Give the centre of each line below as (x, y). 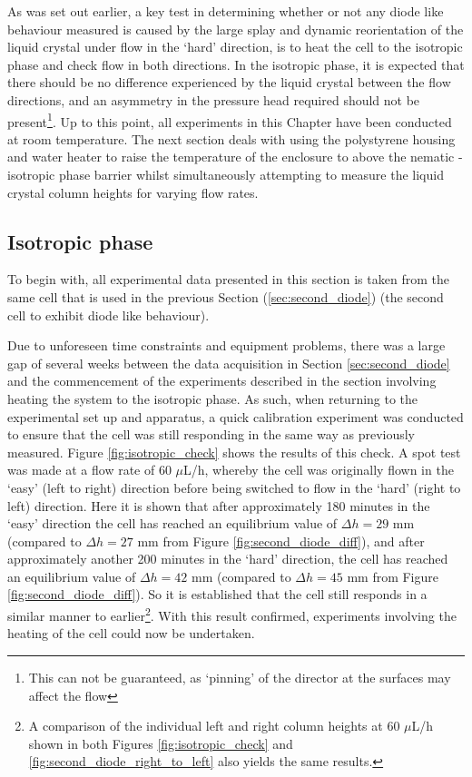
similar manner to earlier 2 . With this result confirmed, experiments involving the (232, 614)
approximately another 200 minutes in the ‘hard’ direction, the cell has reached (228, 559)
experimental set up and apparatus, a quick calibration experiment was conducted (236, 416)
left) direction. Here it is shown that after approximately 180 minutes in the (219, 505)
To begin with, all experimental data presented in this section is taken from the (228, 279)
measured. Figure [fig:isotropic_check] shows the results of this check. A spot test (234, 452)
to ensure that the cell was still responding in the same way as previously (211, 434)
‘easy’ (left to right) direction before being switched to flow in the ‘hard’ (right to (234, 487)
